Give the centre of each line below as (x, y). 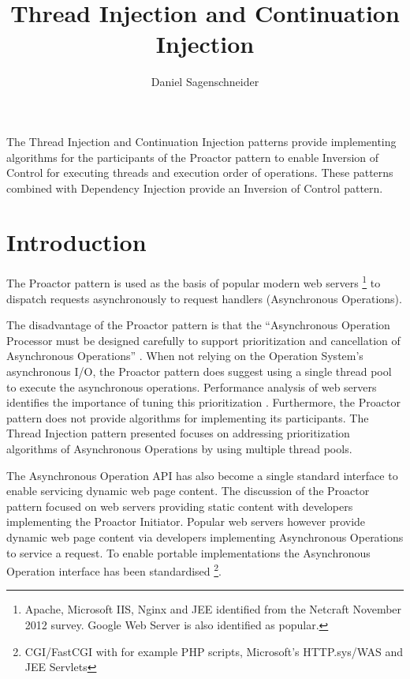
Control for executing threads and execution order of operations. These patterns (200, 173)
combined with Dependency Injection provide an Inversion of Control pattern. (195, 188)
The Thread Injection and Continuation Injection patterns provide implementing (201, 141)
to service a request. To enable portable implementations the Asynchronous (188, 552)
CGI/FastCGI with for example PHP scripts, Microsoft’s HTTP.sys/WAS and (214, 651)
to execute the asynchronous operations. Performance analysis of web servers (192, 386)
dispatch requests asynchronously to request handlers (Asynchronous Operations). (204, 298)
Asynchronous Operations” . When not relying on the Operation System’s (185, 356)
